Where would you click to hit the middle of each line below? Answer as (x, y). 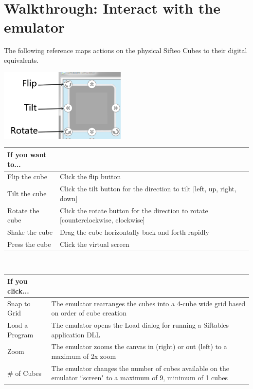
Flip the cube (27, 176)
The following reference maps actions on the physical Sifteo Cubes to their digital (126, 50)
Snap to (19, 303)
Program (20, 334)
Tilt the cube (27, 193)
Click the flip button (90, 176)
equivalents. (21, 60)
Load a (18, 324)
